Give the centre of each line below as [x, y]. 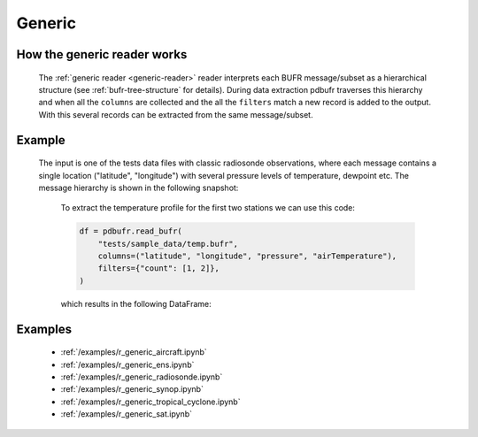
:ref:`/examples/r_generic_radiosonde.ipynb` [142, 377]
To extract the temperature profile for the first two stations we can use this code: [208, 208]
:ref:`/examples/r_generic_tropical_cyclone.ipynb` [150, 402]
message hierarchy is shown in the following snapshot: [139, 188]
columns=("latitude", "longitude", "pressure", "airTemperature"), [247, 256]
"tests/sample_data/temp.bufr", [168, 244]
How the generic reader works [102, 54]
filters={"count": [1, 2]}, [159, 268]
